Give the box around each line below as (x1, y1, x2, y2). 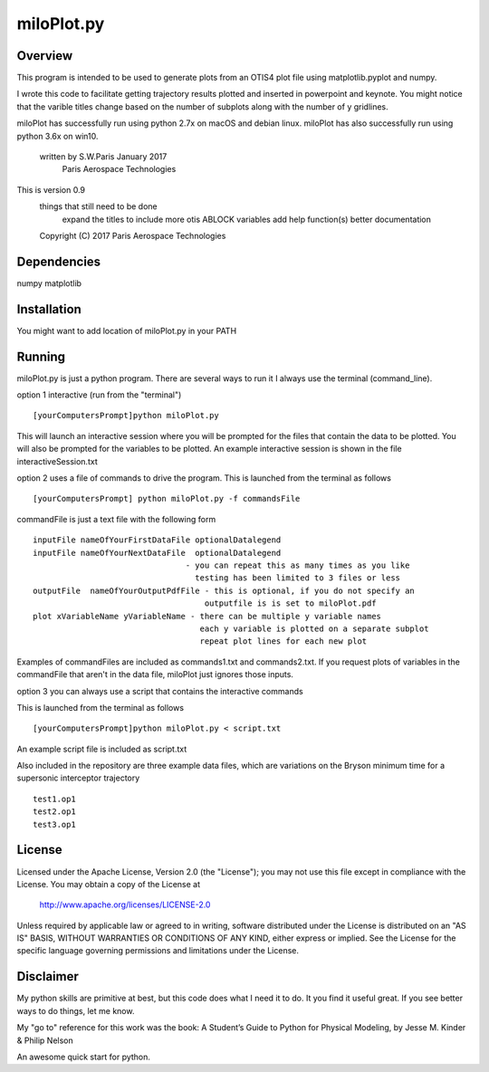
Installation (16, 301, 81, 317)
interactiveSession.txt (16, 455, 99, 466)
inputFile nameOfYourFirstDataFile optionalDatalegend (33, 535, 282, 545)
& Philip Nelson (16, 1035, 74, 1046)
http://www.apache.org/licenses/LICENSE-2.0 (39, 899, 211, 910)
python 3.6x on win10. (16, 130, 99, 141)
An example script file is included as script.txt (16, 743, 187, 754)
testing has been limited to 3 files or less (195, 573, 401, 583)
